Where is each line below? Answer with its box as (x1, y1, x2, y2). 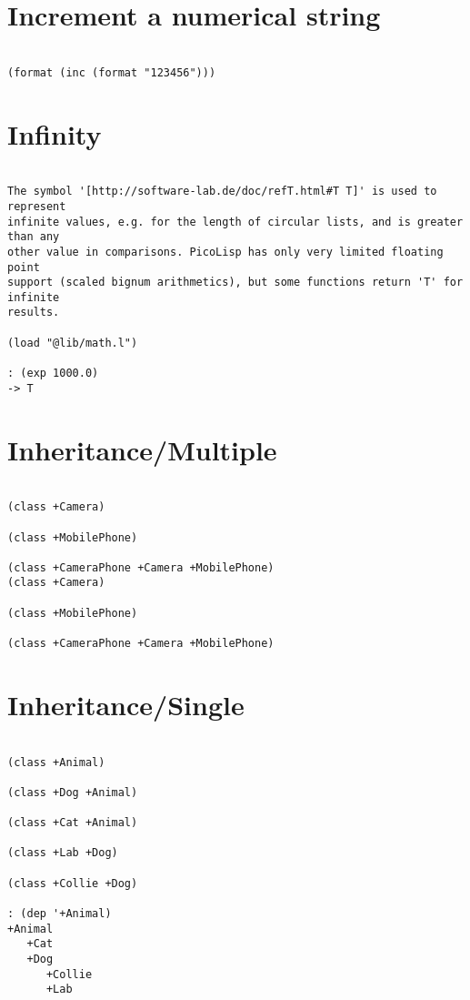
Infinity (7, 115, 102, 152)
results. (7, 306, 60, 319)
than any (7, 230, 60, 244)
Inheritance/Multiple (7, 430, 277, 468)
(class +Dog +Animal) (7, 785, 138, 799)
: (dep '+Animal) (7, 907, 112, 921)
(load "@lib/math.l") (7, 336, 138, 349)
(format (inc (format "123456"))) (7, 66, 216, 79)
